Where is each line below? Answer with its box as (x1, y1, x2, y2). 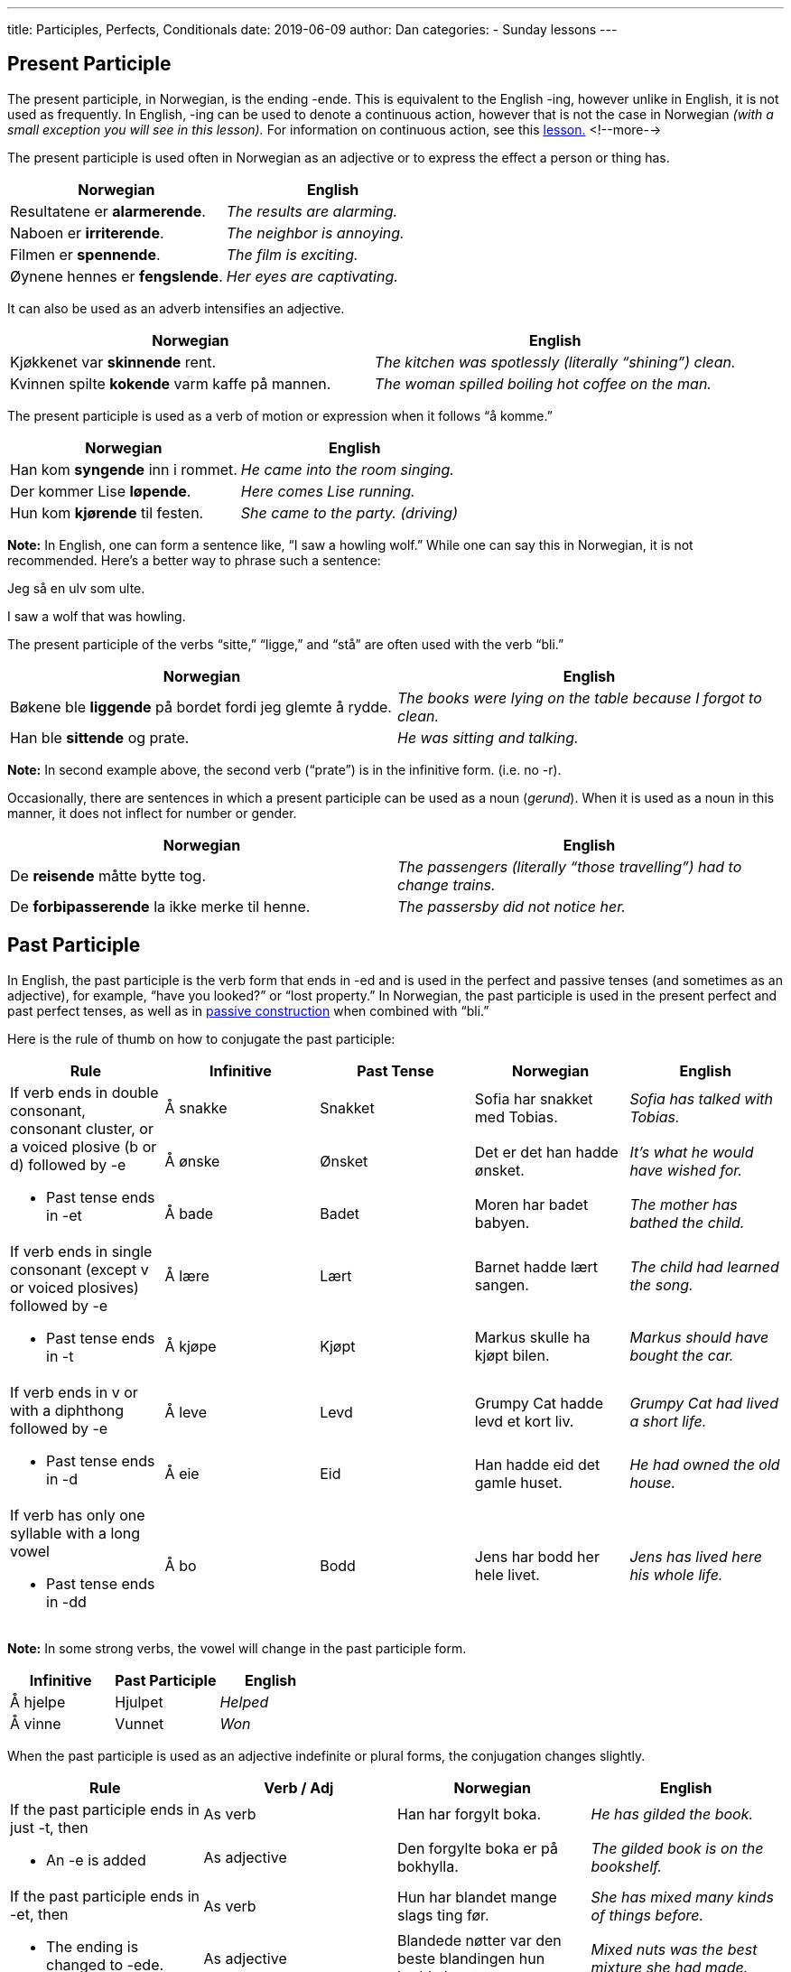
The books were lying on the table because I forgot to (397, 688, 762, 707)
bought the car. (629, 1345, 734, 1364)
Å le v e (164, 1402, 208, 1421)
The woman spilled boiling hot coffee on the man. (374, 374, 712, 393)
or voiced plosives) (10, 1278, 139, 1297)
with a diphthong (10, 1400, 125, 1419)
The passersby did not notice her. (397, 897, 626, 916)
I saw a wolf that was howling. (7, 608, 186, 624)
